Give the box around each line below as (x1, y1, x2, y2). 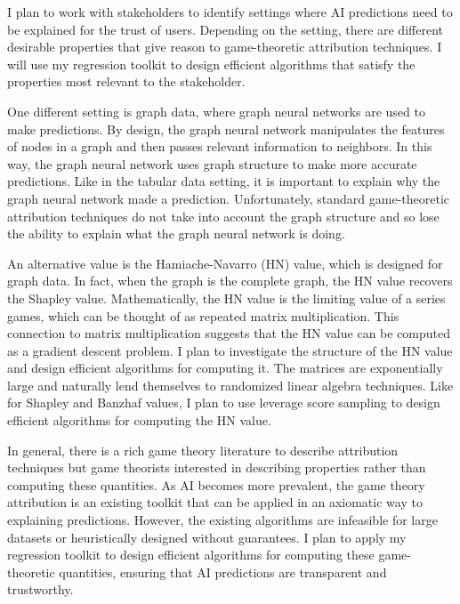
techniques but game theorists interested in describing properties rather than (7, 458, 426, 477)
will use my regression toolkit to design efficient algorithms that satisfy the (7, 54, 416, 73)
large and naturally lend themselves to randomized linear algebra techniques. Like (7, 375, 454, 394)
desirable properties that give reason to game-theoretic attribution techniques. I (7, 37, 442, 56)
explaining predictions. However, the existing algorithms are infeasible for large (7, 511, 438, 529)
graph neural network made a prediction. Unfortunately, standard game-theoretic (7, 189, 450, 207)
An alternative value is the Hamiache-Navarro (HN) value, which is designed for (7, 254, 443, 272)
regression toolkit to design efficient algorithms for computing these (7, 545, 375, 564)
